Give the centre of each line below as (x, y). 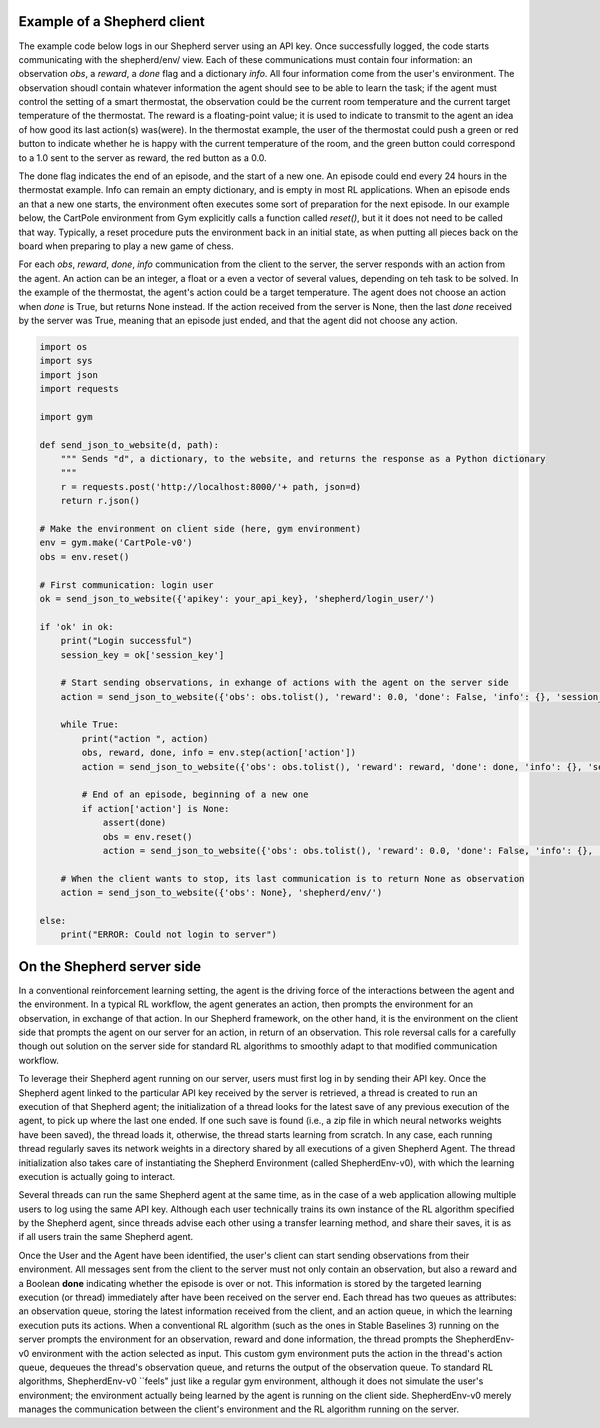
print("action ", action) (145, 738)
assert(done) (134, 823)
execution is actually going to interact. (97, 1176)
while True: (90, 724)
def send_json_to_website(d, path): (129, 444)
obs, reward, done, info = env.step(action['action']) (219, 753)
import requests (79, 389)
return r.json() (100, 501)
